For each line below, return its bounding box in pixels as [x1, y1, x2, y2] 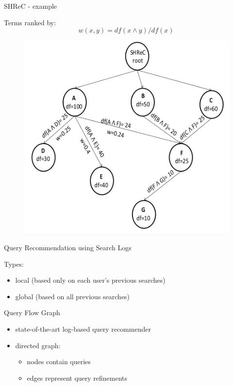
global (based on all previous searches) [15, 291, 130, 301]
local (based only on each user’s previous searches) [15, 275, 166, 285]
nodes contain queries [27, 356, 91, 367]
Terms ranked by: [4, 17, 56, 27]
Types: [4, 258, 24, 269]
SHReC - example [4, 1, 57, 11]
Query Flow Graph [4, 307, 60, 318]
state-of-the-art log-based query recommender [15, 324, 151, 334]
